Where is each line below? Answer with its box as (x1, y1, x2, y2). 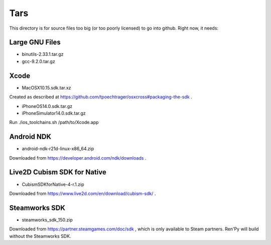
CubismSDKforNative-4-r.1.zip (22, 181, 84, 187)
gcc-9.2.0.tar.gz (22, 58, 55, 64)
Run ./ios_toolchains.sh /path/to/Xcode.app (9, 119, 99, 126)
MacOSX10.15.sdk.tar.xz (22, 84, 71, 90)
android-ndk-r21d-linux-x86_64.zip (22, 146, 94, 152)
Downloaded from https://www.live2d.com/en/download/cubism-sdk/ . (9, 190, 156, 196)
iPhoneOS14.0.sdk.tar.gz (22, 103, 73, 109)
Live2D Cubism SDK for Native (9, 168, 106, 177)
